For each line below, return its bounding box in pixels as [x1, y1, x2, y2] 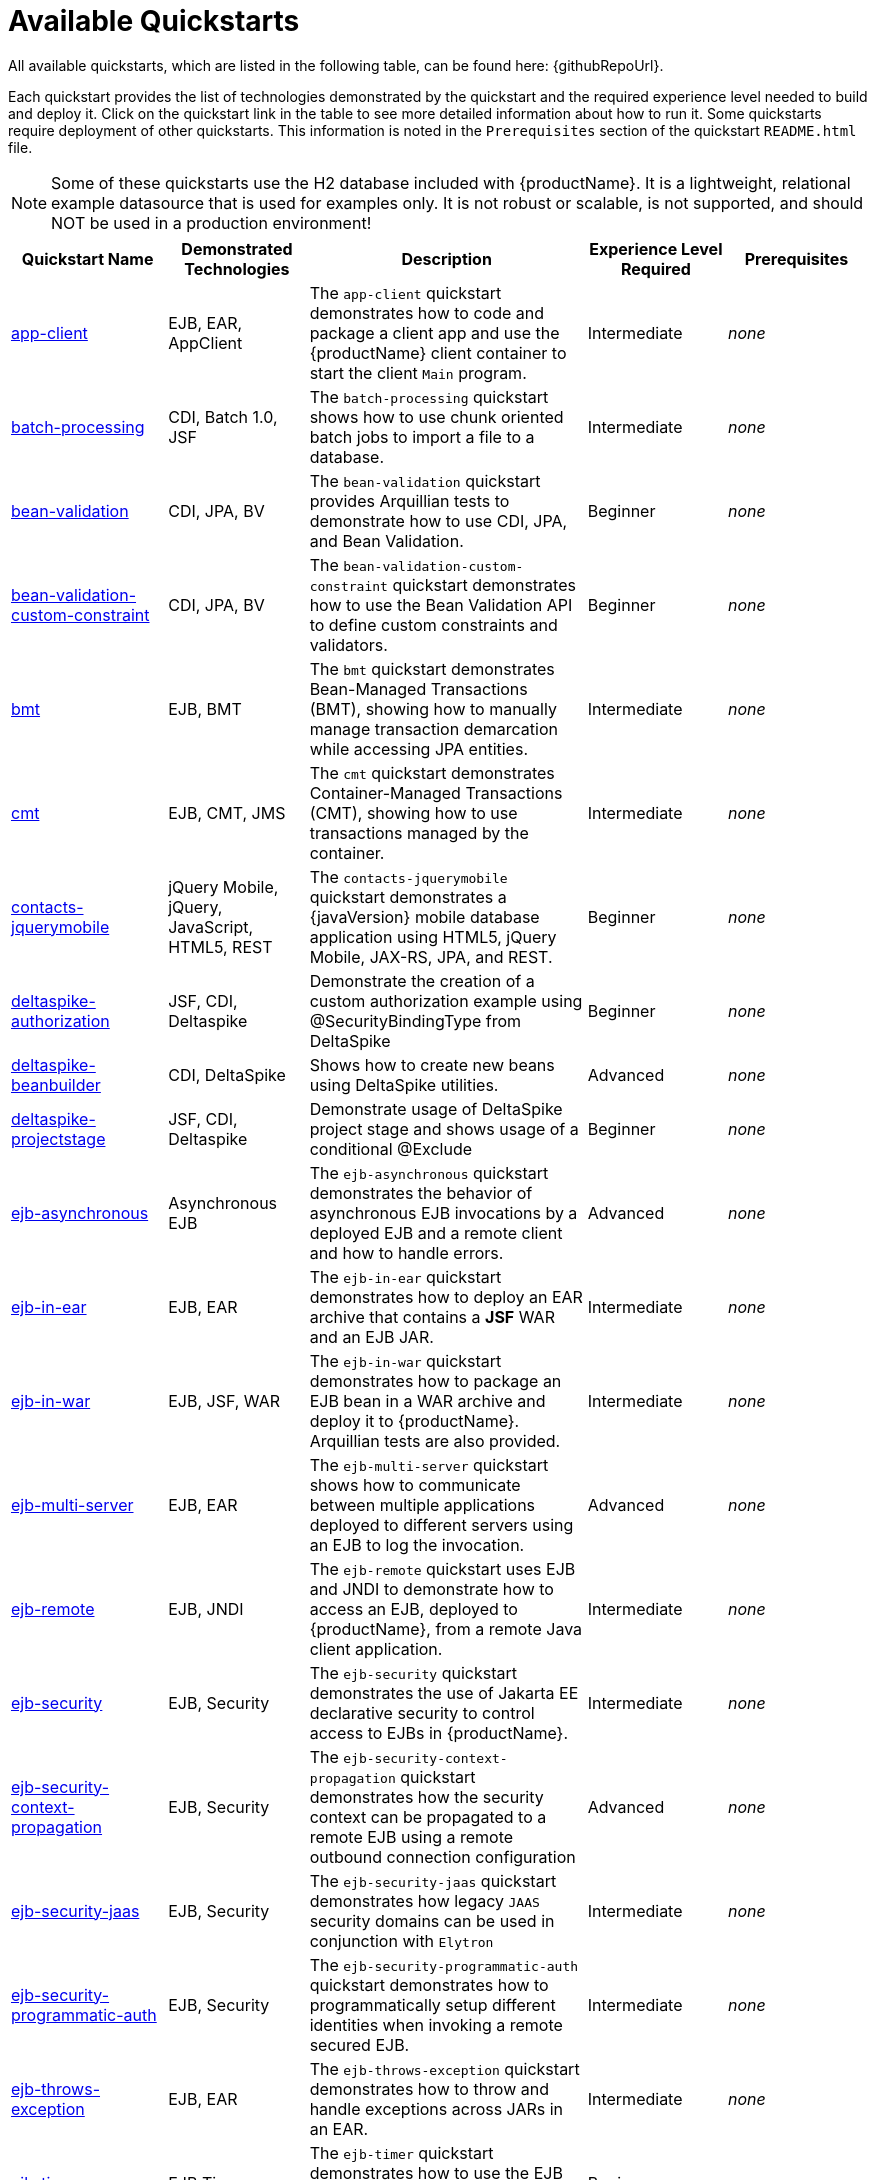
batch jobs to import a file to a [309, 426, 535, 447]
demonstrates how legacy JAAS [309, 1890, 540, 1911]
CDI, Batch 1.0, [168, 406, 278, 427]
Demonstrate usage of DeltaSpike [309, 1098, 563, 1119]
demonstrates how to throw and [309, 2078, 549, 2099]
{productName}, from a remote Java [309, 1618, 583, 1639]
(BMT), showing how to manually [309, 698, 557, 719]
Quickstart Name [21, 248, 154, 269]
